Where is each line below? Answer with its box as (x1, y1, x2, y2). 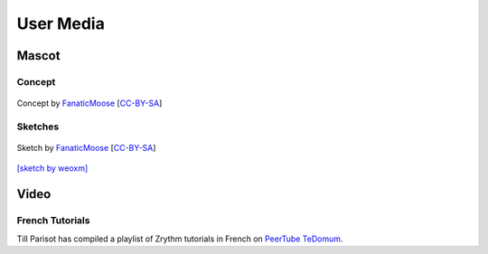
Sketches (16, 120, 60, 133)
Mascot (16, 48, 61, 63)
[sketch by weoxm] (16, 163, 89, 174)
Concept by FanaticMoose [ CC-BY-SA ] (16, 98, 163, 108)
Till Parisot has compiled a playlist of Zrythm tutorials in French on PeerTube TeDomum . (16, 233, 343, 244)
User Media (16, 14, 106, 33)
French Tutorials (16, 214, 90, 227)
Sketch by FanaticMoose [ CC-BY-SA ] (16, 143, 156, 154)
